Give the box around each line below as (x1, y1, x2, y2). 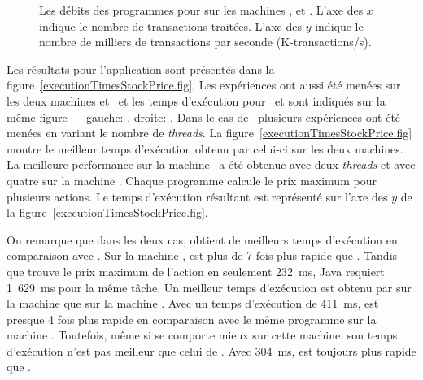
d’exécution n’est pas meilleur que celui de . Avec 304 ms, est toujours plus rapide (7, 342, 416, 359)
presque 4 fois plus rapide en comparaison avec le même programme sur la (7, 310, 377, 327)
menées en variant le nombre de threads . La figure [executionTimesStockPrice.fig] (7, 124, 412, 141)
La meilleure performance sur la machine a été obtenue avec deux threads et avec (7, 156, 416, 173)
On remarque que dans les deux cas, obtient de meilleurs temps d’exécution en (7, 231, 398, 248)
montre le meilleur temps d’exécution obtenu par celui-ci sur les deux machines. (7, 140, 403, 157)
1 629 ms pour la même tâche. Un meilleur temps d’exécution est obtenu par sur (7, 279, 412, 296)
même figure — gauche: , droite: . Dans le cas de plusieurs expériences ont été (7, 108, 401, 125)
